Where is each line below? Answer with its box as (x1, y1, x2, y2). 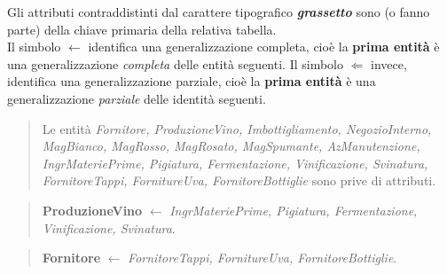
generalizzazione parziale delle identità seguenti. (7, 89, 266, 107)
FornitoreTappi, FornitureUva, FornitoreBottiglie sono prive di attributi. (42, 171, 436, 190)
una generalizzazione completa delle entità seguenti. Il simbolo (7, 54, 343, 73)
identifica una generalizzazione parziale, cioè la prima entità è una (7, 72, 376, 90)
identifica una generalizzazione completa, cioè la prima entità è (88, 37, 440, 56)
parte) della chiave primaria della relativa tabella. (7, 20, 277, 38)
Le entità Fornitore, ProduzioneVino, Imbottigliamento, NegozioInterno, (42, 119, 432, 137)
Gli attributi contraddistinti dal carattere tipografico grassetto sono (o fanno (7, 3, 430, 20)
